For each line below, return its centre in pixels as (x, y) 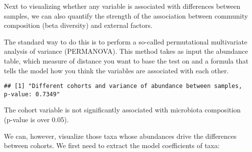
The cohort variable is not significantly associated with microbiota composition (122, 110)
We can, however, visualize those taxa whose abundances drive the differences (120, 136)
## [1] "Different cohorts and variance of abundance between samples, (123, 86)
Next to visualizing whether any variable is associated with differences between (122, 6)
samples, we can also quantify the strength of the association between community (126, 15)
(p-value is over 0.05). (36, 119)
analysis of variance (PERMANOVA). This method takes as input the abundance (126, 51)
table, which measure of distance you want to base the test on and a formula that (126, 60)
